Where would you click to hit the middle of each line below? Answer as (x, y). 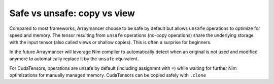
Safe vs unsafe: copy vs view (72, 13)
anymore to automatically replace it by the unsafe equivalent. (74, 59)
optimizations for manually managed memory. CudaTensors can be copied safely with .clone (108, 75)
